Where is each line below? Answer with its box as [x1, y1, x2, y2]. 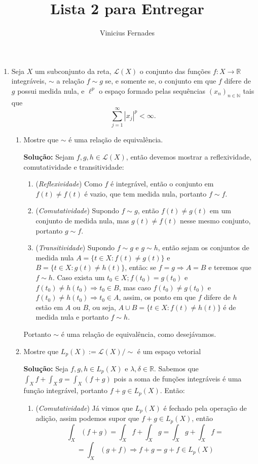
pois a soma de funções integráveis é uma [114, 373, 242, 384]
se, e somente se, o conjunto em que [105, 75, 216, 86]
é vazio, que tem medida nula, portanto [84, 188, 207, 199]
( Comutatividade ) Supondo [35, 205, 119, 216]
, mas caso [119, 282, 151, 292]
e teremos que [208, 262, 251, 273]
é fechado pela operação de [163, 402, 247, 413]
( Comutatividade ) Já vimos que [35, 402, 133, 413]
